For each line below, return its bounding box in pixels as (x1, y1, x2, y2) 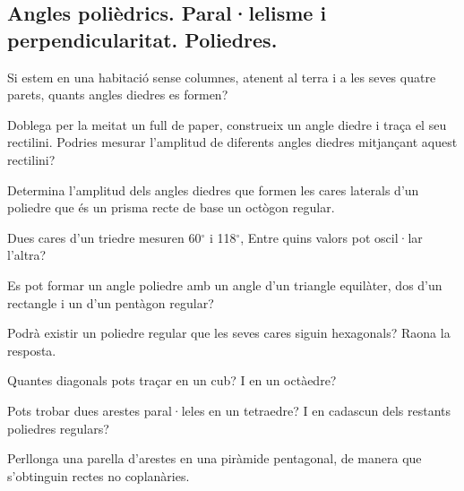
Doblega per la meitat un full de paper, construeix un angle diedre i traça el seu (7, 115, 447, 134)
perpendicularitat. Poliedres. (7, 25, 278, 53)
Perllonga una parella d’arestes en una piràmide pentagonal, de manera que (7, 449, 422, 468)
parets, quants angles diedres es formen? (7, 85, 228, 104)
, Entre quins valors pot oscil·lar (240, 228, 423, 246)
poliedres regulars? (7, 418, 109, 437)
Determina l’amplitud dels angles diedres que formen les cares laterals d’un (7, 180, 419, 199)
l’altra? (7, 245, 47, 264)
